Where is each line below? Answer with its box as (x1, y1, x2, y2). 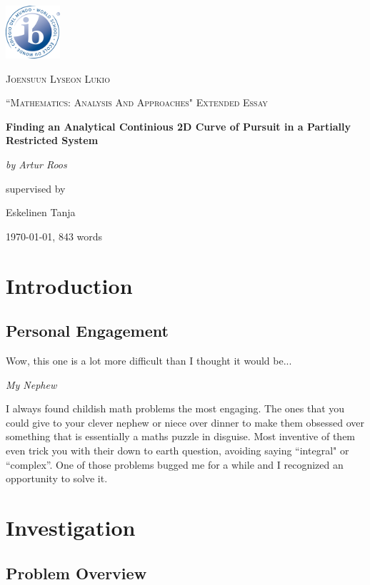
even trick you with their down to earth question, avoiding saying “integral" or (6, 442, 349, 457)
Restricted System (6, 133, 99, 148)
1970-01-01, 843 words (6, 228, 103, 243)
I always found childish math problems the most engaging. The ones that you (6, 401, 345, 416)
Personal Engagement (6, 320, 169, 342)
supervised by (6, 180, 66, 195)
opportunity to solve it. (6, 471, 108, 486)
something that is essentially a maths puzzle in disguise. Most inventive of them (6, 429, 356, 444)
